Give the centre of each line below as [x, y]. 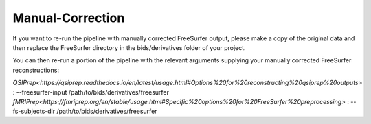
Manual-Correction [69, 18]
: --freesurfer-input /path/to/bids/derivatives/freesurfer [91, 92]
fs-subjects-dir [34, 111]
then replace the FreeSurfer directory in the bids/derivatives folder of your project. [130, 47]
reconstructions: [36, 70]
